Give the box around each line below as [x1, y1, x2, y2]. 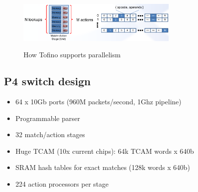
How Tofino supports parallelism [23, 49, 121, 60]
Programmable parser [15, 113, 80, 123]
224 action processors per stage [15, 178, 109, 189]
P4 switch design [4, 73, 91, 89]
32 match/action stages [15, 129, 85, 140]
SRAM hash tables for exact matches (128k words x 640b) [15, 162, 190, 172]
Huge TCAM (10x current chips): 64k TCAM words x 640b [15, 145, 194, 156]
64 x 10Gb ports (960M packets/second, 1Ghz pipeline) [15, 96, 181, 106]
